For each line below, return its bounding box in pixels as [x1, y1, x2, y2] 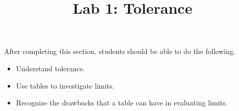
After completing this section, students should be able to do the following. [4, 46, 235, 57]
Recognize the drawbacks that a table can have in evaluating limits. [16, 97, 228, 108]
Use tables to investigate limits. [16, 80, 115, 91]
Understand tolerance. [16, 63, 85, 73]
